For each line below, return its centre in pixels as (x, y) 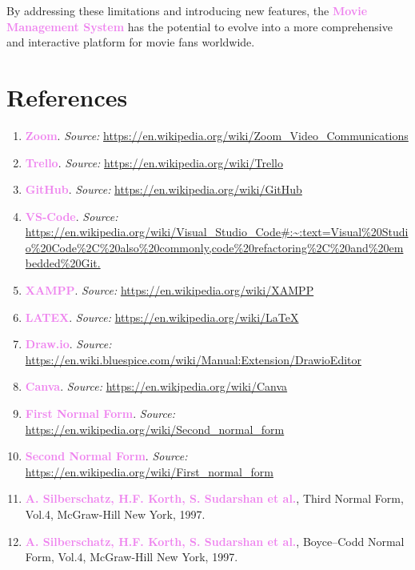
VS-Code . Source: (72, 216)
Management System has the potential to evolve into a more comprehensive (200, 26)
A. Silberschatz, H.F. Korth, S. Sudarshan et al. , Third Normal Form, (214, 498)
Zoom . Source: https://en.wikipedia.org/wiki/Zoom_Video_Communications (217, 135)
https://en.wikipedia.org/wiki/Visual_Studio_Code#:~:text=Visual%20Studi (217, 232)
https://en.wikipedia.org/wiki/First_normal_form (149, 471)
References (67, 96)
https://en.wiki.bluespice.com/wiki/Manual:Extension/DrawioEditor (193, 359)
